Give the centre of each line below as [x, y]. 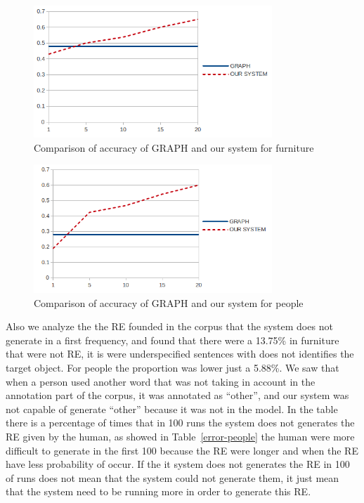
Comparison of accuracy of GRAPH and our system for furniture [174, 147]
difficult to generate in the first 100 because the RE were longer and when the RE [182, 450]
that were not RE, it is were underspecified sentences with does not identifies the [180, 354]
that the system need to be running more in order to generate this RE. [158, 491]
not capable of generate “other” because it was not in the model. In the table [172, 409]
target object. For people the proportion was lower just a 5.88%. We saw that [173, 367]
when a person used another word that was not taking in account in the [161, 381]
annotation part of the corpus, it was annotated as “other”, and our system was [177, 395]
